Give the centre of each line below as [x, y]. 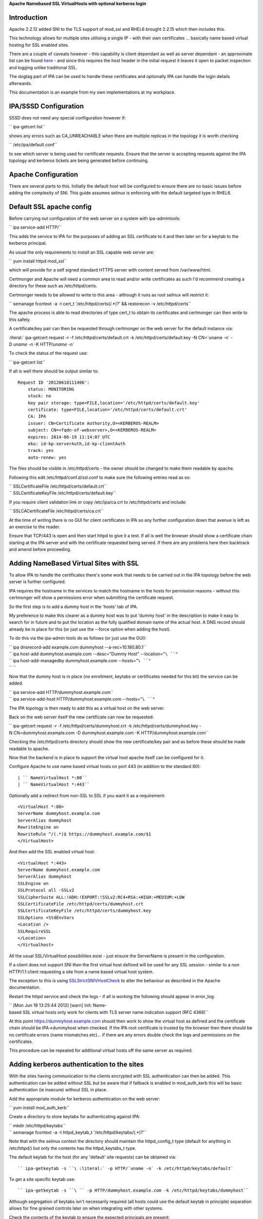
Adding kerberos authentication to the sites [76, 1065]
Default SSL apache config [50, 207]
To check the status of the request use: [48, 353]
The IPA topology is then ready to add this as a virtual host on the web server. [87, 708]
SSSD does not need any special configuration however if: [67, 118]
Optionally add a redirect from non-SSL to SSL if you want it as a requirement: [87, 795]
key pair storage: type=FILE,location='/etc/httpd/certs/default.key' [114, 403]
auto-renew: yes [47, 457]
